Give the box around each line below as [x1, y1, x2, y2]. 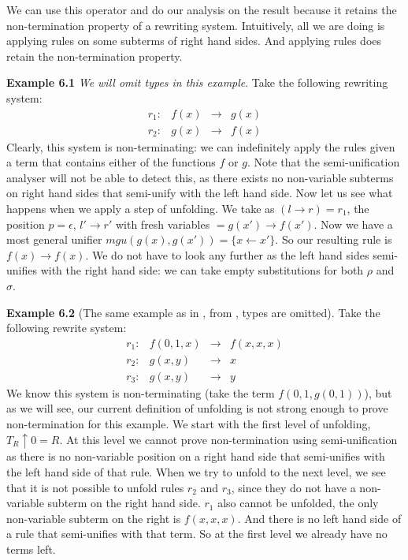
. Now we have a [313, 215, 393, 232]
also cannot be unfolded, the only [217, 495, 379, 511]
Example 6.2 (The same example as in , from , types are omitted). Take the [6, 304, 380, 320]
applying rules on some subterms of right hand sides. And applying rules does [6, 32, 382, 49]
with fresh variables [115, 215, 210, 232]
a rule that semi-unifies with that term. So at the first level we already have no [6, 525, 388, 542]
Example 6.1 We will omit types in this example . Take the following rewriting [6, 74, 388, 91]
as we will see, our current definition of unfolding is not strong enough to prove [6, 400, 388, 416]
